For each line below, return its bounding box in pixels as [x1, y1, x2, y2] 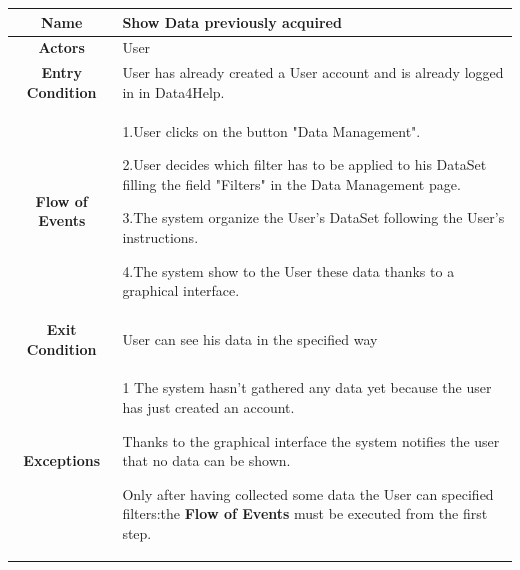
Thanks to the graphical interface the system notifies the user [122, 430, 500, 451]
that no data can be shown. [122, 450, 291, 471]
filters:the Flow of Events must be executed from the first [122, 503, 488, 524]
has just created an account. [122, 397, 295, 418]
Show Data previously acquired [122, 11, 342, 32]
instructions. [122, 227, 199, 247]
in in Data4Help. [122, 81, 225, 102]
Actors [38, 37, 85, 58]
